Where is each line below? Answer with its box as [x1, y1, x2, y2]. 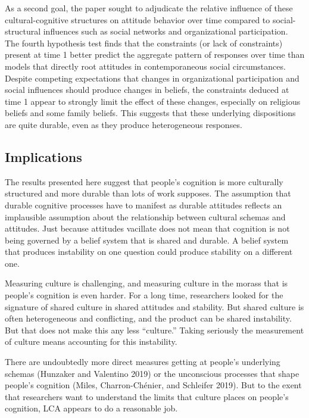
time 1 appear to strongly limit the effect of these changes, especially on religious [5, 95, 301, 107]
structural [5, 25, 41, 38]
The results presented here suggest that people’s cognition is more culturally [5, 175, 283, 188]
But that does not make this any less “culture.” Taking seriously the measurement [5, 323, 304, 336]
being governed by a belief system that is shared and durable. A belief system [5, 233, 289, 246]
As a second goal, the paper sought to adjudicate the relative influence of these [5, 2, 293, 14]
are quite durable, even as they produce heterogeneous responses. [5, 118, 242, 130]
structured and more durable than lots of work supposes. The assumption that [5, 187, 291, 199]
